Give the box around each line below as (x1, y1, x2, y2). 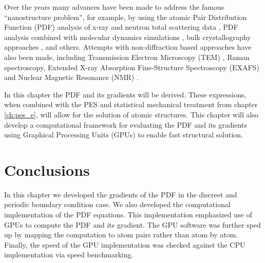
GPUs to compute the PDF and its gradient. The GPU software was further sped (4, 219, 261, 230)
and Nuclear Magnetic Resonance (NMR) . (4, 72, 139, 83)
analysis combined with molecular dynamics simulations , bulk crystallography (4, 31, 251, 42)
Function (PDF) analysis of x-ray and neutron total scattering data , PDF (4, 22, 238, 32)
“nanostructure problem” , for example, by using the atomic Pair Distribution (4, 11, 247, 22)
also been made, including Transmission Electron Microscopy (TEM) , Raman (4, 51, 250, 62)
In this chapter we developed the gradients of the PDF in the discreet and (4, 189, 237, 199)
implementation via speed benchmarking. (4, 249, 134, 260)
